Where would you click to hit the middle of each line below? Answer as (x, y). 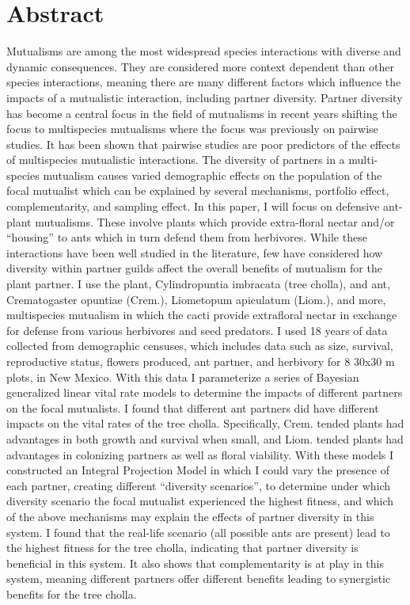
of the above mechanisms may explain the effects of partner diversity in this (190, 516)
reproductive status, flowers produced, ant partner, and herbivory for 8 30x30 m (201, 361)
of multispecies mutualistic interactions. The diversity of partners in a (176, 160)
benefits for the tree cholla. (72, 594)
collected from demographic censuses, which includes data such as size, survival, (200, 346)
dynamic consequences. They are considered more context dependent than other (200, 66)
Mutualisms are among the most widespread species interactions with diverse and (204, 51)
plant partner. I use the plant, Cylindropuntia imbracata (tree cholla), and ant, (198, 284)
